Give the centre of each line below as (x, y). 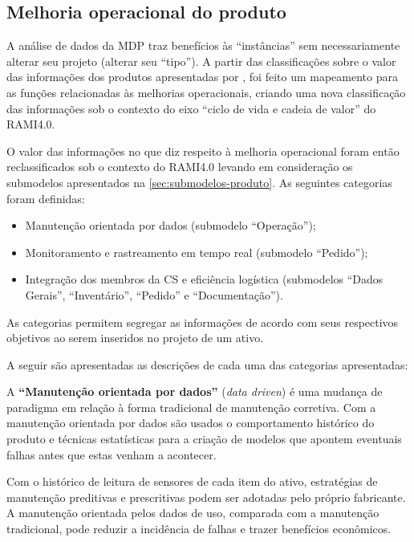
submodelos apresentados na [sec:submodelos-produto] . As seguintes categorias (199, 182)
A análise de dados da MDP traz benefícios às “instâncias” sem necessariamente (203, 45)
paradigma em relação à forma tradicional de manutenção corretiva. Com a (191, 407)
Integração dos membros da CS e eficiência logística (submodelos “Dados (204, 279)
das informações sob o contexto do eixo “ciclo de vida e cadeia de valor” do (191, 108)
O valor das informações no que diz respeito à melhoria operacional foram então (203, 151)
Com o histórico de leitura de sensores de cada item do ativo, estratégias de (192, 481)
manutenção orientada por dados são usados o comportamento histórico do (191, 423)
